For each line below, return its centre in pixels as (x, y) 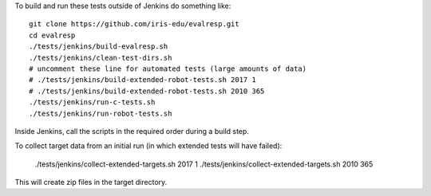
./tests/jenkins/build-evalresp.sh (99, 47)
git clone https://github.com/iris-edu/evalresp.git (134, 24)
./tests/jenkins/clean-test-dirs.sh (101, 57)
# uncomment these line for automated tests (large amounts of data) (168, 69)
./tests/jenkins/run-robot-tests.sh (101, 113)
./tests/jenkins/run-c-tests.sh (92, 102)
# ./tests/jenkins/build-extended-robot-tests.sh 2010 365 (147, 91)
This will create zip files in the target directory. (91, 182)
